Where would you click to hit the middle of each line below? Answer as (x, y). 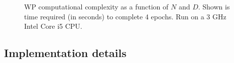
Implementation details (65, 53)
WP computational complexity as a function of (96, 6)
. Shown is (214, 6)
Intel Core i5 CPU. (53, 26)
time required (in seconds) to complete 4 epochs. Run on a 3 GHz (125, 16)
